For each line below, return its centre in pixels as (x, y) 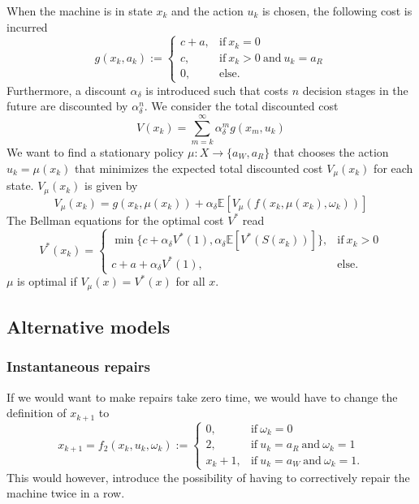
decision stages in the (355, 90)
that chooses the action (331, 152)
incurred (27, 26)
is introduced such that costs (217, 90)
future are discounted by (67, 106)
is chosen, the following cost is (337, 11)
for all (190, 281)
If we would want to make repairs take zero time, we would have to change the (202, 396)
